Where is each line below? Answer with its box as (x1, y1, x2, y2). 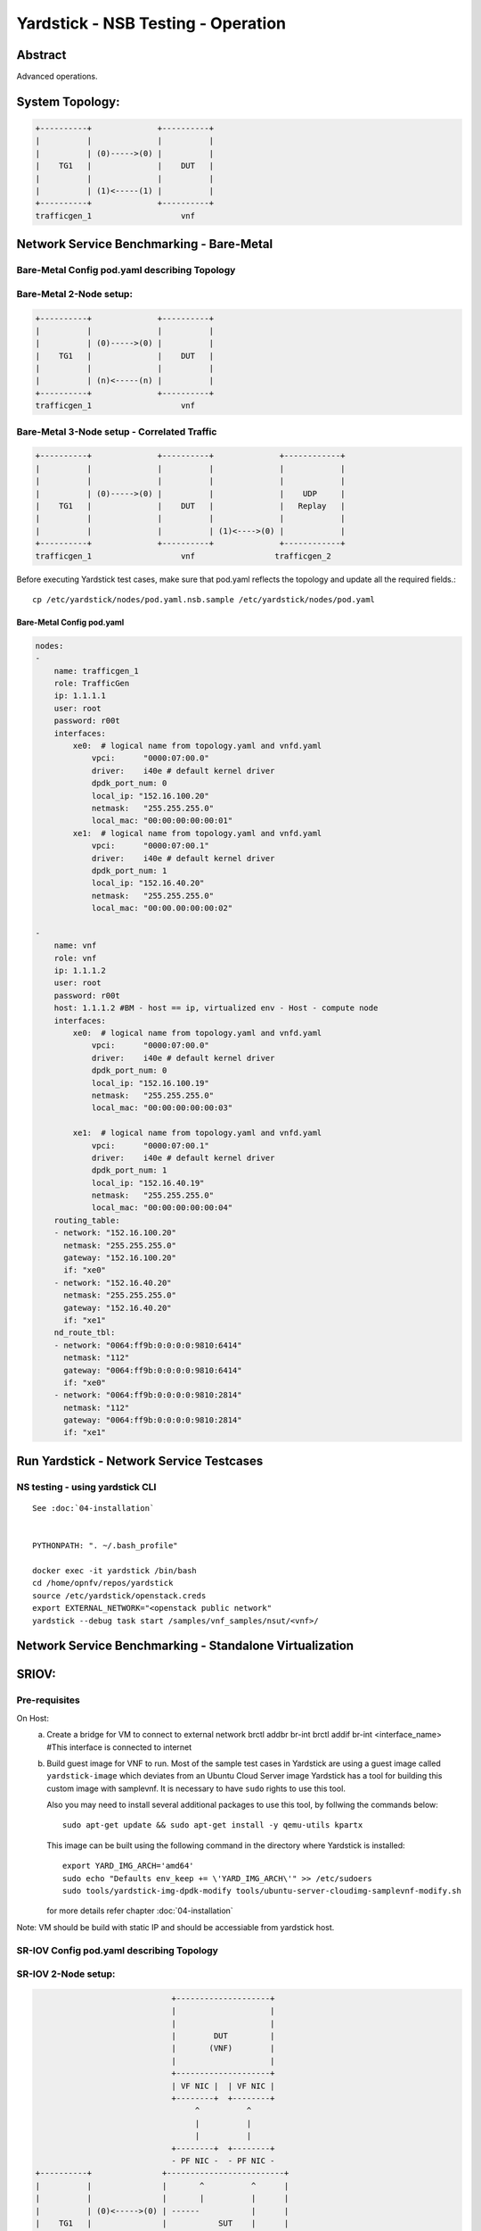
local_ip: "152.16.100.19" (91, 1078, 209, 1088)
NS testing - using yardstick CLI (16, 1480, 157, 1493)
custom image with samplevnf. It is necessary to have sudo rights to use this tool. (46, 1783, 346, 1794)
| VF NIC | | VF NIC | (171, 2080, 275, 2091)
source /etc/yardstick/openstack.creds (32, 1590, 207, 1601)
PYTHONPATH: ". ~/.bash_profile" (32, 1540, 178, 1551)
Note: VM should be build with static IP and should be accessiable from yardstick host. (16, 1921, 335, 1932)
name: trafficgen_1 (53, 666, 140, 676)
